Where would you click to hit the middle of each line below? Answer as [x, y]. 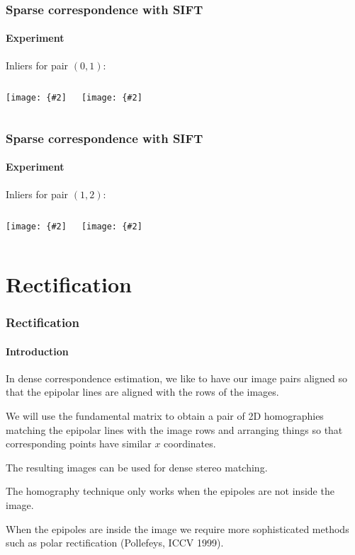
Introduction [37, 351]
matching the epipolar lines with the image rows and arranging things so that [174, 429]
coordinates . [190, 444]
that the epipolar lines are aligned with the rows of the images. [142, 392]
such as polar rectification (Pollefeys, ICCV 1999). [115, 543]
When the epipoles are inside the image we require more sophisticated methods [177, 528]
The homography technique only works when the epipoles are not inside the [170, 491]
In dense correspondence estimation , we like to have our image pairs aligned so [176, 378]
